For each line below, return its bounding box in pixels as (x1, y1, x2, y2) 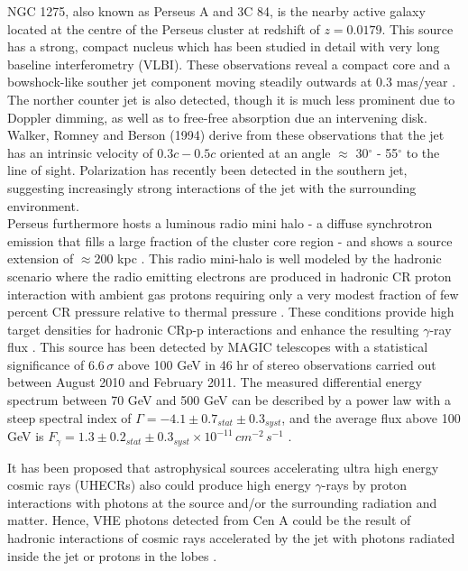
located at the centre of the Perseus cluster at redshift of (7, 19, 320, 38)
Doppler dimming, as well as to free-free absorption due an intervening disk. (7, 107, 427, 126)
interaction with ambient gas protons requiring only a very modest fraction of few (7, 284, 459, 303)
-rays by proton (321, 475, 408, 494)
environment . (7, 196, 79, 215)
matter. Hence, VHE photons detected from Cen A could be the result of (7, 511, 411, 530)
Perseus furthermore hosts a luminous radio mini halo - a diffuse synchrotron (7, 214, 433, 233)
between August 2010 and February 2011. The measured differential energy (7, 373, 422, 391)
